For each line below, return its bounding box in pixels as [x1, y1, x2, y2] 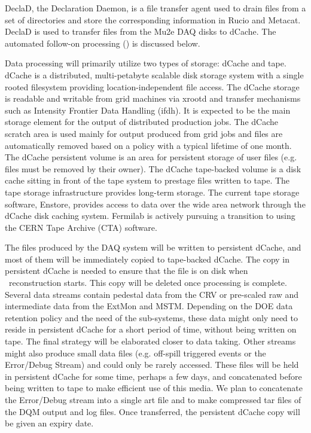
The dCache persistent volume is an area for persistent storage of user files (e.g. [5, 151, 297, 163]
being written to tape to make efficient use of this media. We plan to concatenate [5, 382, 303, 394]
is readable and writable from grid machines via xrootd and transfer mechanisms [5, 92, 301, 105]
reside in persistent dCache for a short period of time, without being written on [5, 323, 297, 336]
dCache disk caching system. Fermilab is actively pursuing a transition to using [5, 209, 295, 222]
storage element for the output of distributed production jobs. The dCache [5, 115, 278, 128]
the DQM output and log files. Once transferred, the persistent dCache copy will [5, 405, 300, 417]
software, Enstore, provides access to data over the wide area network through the [5, 197, 306, 210]
